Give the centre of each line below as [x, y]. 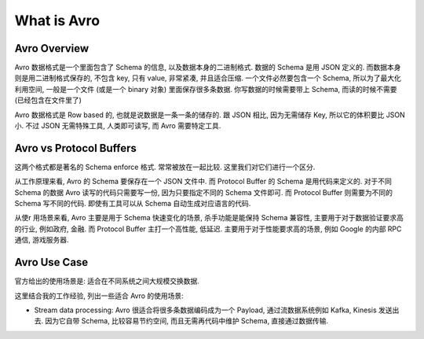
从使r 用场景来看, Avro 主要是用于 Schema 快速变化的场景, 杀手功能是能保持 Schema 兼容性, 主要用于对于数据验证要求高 [209, 218]
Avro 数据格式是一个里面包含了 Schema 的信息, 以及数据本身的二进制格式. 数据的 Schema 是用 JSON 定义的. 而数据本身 [208, 68]
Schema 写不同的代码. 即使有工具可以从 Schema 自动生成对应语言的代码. [133, 204]
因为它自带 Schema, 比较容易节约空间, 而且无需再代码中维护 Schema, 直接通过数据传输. [186, 321]
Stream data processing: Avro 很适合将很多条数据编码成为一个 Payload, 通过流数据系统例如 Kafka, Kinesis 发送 [213, 310]
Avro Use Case [51, 262]
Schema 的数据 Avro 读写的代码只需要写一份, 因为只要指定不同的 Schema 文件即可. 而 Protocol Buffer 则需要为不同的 [203, 192]
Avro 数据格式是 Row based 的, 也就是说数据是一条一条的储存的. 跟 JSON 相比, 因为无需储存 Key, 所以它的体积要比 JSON [210, 115]
